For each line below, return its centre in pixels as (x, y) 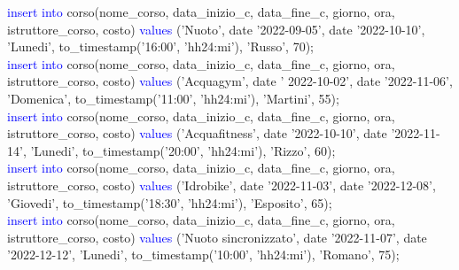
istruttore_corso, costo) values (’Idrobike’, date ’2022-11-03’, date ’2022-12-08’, (222, 185)
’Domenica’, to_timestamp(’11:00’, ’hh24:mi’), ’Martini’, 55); (173, 98)
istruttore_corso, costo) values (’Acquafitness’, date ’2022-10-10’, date (197, 133)
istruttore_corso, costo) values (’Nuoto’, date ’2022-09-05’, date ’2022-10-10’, (216, 29)
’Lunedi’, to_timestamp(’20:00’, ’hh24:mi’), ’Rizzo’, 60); (183, 150)
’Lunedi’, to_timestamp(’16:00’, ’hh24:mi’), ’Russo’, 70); (160, 46)
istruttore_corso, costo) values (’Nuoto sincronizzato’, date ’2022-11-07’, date (217, 237)
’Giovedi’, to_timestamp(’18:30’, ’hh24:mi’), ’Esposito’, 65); (170, 202)
